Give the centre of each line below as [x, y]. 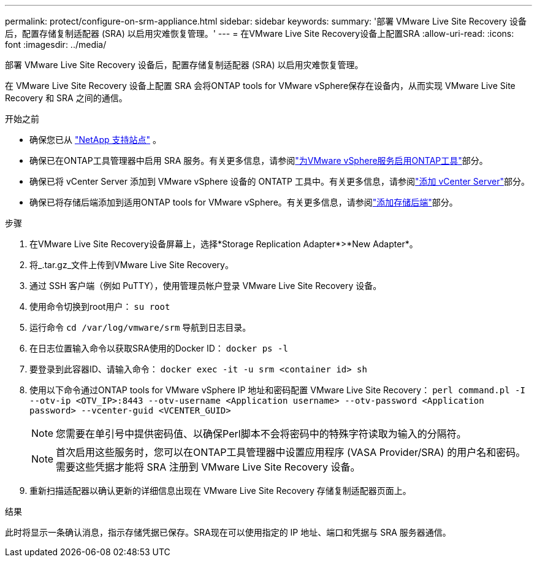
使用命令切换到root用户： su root [100, 306]
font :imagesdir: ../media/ [56, 44]
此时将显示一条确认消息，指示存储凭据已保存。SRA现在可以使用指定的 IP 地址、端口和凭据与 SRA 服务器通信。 [228, 532]
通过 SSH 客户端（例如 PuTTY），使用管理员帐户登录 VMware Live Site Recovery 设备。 [206, 286]
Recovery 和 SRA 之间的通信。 [66, 98]
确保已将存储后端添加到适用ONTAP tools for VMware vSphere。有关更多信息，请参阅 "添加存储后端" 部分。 [244, 202]
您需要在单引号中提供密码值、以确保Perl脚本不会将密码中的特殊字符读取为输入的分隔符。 [261, 434]
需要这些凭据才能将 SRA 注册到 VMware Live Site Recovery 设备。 [208, 467]
